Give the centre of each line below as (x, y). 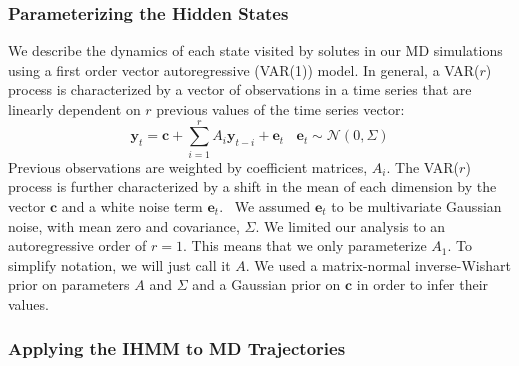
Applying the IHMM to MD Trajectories (177, 348)
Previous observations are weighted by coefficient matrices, (188, 166)
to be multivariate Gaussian (416, 205)
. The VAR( (423, 166)
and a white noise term (132, 205)
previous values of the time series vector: (280, 109)
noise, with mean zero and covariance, (124, 225)
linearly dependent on (74, 109)
